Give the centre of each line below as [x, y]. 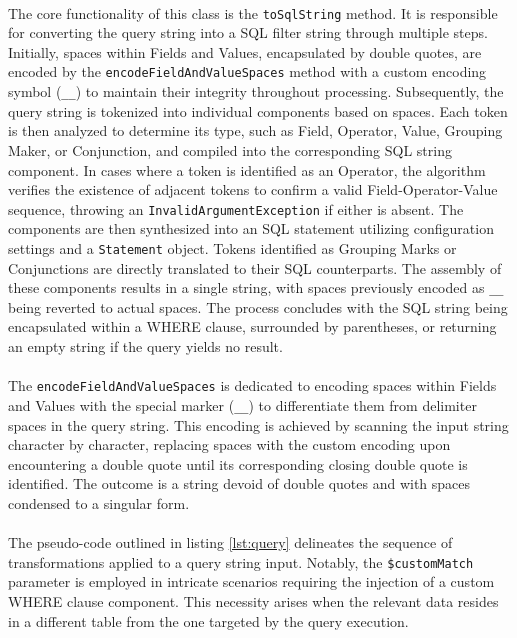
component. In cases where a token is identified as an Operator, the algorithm [247, 169]
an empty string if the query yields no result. [145, 346]
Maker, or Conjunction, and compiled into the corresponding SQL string [230, 149]
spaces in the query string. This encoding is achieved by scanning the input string [258, 424]
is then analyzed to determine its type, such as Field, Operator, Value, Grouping [255, 130]
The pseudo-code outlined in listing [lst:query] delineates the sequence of [230, 542]
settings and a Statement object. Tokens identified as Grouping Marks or [232, 247]
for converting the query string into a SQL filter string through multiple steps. [248, 32]
